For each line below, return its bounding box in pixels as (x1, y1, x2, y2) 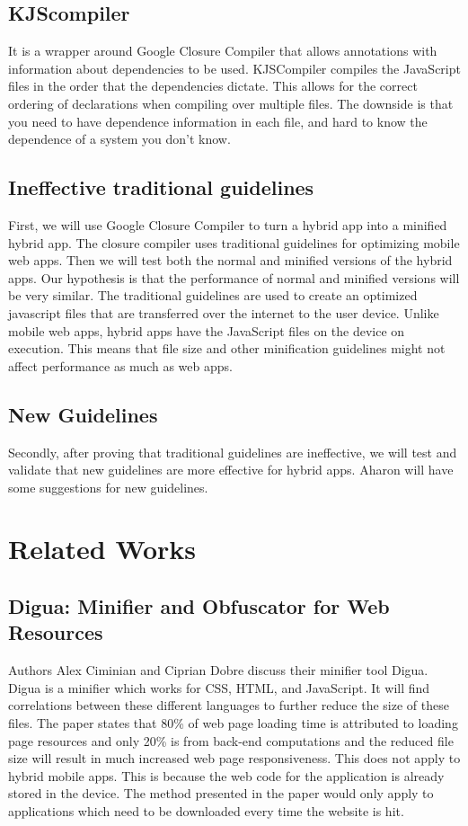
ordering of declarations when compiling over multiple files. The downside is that (8, 93, 454, 112)
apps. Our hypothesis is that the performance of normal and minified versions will (8, 268, 460, 287)
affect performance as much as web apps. (8, 356, 233, 375)
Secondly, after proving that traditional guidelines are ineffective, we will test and (8, 442, 457, 461)
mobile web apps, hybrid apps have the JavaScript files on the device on (8, 321, 405, 340)
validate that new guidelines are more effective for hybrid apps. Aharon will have (8, 460, 454, 479)
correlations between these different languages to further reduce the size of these (8, 696, 449, 715)
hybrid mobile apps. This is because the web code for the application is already (8, 766, 445, 785)
